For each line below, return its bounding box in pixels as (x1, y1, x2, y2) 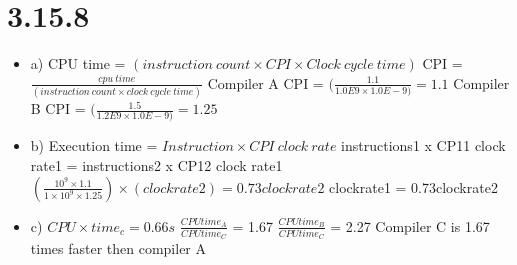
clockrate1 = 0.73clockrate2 (329, 176, 498, 197)
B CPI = (30, 98, 86, 119)
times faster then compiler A (30, 238, 207, 259)
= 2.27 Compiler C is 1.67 (330, 215, 490, 236)
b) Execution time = (30, 135, 158, 156)
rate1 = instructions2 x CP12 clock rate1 (30, 154, 283, 175)
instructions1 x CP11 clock (341, 135, 506, 156)
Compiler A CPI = (207, 72, 324, 93)
